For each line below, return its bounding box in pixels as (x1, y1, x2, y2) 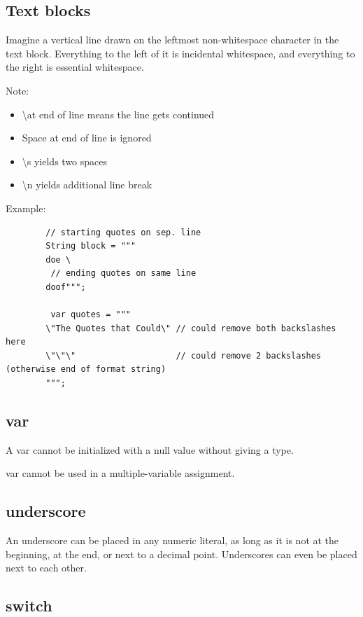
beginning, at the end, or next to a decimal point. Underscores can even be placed (6, 546, 357, 561)
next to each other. (6, 560, 87, 575)
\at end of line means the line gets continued (22, 106, 215, 121)
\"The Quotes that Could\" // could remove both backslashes (45, 323, 336, 333)
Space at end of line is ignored (22, 130, 152, 145)
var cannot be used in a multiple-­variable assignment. (6, 466, 235, 480)
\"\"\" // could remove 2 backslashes (45, 350, 322, 361)
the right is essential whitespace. (6, 60, 144, 74)
